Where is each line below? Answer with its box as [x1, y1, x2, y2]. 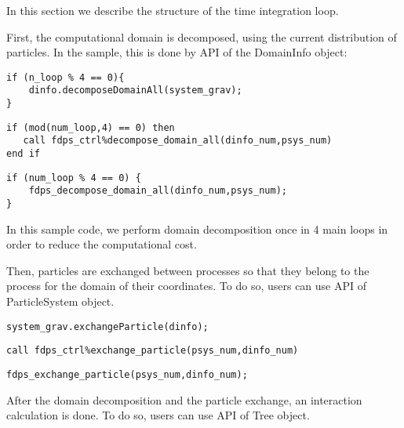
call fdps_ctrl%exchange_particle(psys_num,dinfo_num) [6, 345, 299, 357]
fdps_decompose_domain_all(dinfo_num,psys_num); [28, 185, 287, 197]
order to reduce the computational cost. [6, 236, 197, 252]
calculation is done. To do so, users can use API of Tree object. [6, 407, 310, 423]
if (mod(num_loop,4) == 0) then [6, 122, 175, 133]
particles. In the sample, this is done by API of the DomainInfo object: [6, 44, 348, 60]
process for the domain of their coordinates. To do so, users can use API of [6, 277, 367, 294]
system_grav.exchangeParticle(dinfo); [6, 321, 209, 332]
